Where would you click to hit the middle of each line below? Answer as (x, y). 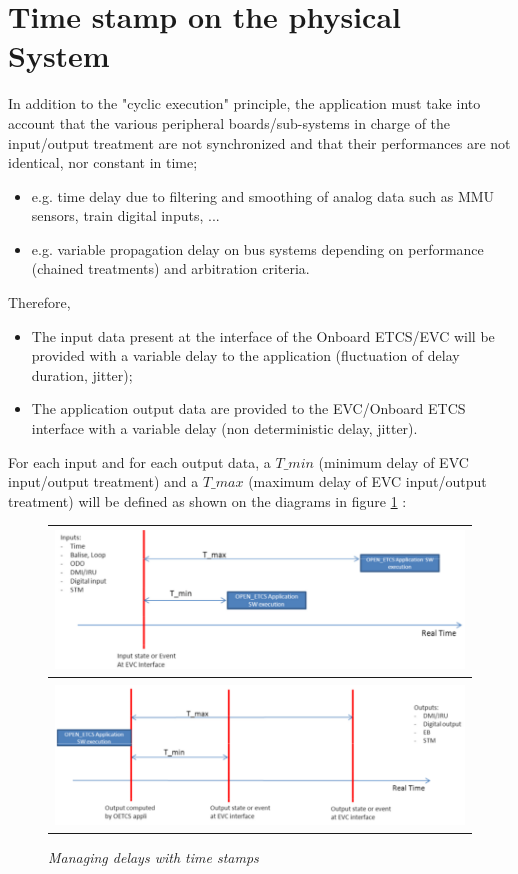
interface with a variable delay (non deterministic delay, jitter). (224, 428)
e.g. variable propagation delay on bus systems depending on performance (257, 248)
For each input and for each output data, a (139, 461)
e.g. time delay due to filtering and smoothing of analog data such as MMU (263, 195)
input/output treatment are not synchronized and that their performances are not (259, 142)
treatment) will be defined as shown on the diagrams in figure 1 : (207, 500)
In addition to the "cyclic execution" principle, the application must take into (244, 103)
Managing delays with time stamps (153, 856)
